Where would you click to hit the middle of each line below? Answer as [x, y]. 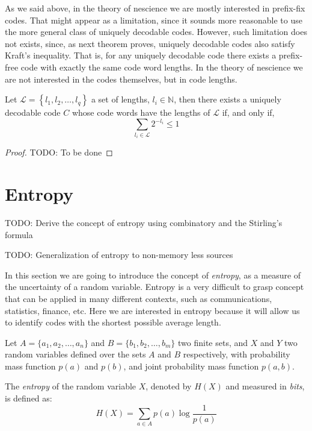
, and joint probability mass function [191, 366]
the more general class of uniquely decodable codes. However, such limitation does [156, 32]
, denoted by [169, 386]
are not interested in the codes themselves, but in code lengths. [121, 79]
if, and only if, [248, 112]
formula [19, 234]
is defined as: [29, 398]
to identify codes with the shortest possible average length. [113, 322]
